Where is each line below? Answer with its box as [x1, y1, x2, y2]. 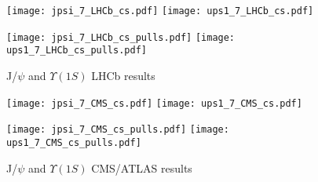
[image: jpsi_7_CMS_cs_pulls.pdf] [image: [6, 124, 229, 136]
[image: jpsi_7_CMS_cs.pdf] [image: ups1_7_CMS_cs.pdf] [6, 97, 302, 109]
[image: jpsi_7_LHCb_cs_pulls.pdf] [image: [6, 31, 236, 43]
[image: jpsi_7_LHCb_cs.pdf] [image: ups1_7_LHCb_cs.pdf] [6, 5, 314, 16]
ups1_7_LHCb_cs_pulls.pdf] [6, 45, 147, 56]
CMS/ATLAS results [91, 159, 192, 176]
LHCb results [91, 67, 155, 83]
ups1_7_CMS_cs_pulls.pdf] [6, 136, 141, 148]
